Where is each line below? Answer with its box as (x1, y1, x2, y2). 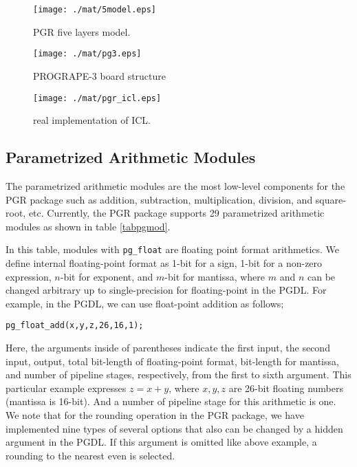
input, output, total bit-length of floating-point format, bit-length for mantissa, (6, 354, 339, 368)
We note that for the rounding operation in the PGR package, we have (6, 407, 304, 422)
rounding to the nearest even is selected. (6, 448, 175, 462)
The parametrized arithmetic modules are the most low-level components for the (6, 178, 345, 193)
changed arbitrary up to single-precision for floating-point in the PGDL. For (6, 283, 327, 297)
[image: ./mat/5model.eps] (33, 5, 156, 14)
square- (315, 192, 346, 206)
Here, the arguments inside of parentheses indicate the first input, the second (6, 340, 330, 355)
